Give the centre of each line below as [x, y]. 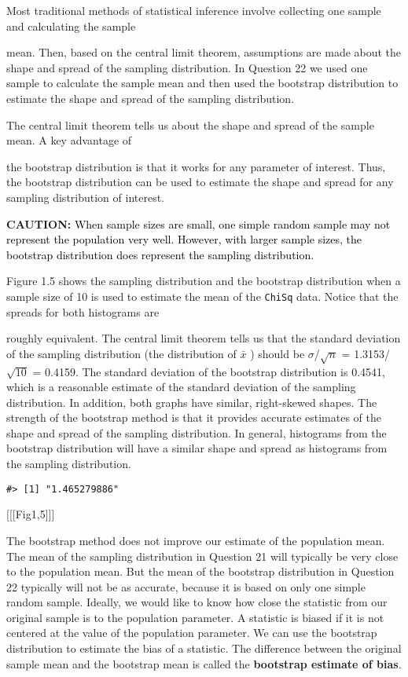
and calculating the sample [71, 26]
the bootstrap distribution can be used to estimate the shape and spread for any [200, 182]
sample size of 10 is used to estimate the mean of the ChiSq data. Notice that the [202, 296]
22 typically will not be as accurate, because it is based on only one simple [186, 586]
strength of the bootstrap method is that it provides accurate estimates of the [194, 417]
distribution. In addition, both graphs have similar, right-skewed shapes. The [192, 402]
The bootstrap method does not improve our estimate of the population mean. [196, 540]
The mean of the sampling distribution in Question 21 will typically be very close [202, 556]
